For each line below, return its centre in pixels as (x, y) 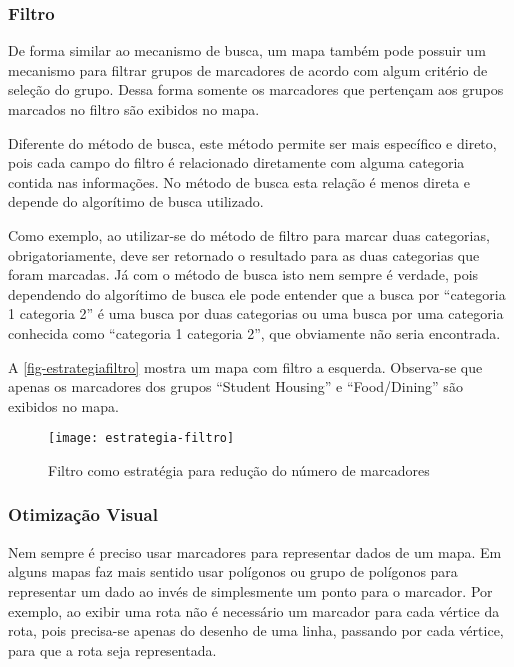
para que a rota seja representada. (112, 649)
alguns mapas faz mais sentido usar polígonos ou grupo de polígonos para (233, 571)
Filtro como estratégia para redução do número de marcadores (239, 469)
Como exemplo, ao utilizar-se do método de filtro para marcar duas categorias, (249, 234)
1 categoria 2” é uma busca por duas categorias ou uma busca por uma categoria (256, 313)
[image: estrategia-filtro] (141, 438)
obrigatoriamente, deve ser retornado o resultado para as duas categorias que (244, 254)
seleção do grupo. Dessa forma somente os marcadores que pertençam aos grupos (256, 89)
